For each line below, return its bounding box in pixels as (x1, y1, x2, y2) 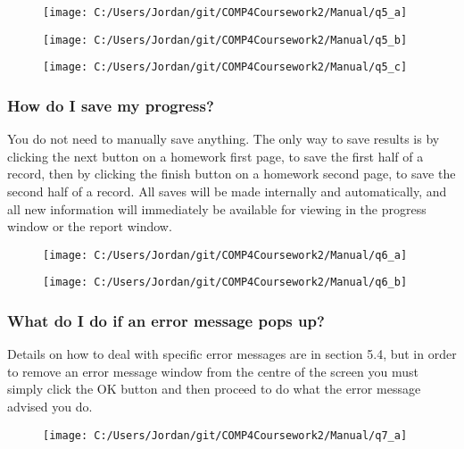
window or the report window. (7, 217, 172, 236)
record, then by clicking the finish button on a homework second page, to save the (7, 164, 456, 183)
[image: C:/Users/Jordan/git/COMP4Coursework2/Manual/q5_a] (43, 6, 408, 19)
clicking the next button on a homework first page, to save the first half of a (7, 146, 424, 165)
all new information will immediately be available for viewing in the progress (7, 199, 427, 218)
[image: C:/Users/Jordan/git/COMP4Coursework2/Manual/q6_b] (43, 276, 408, 289)
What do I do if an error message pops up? (7, 309, 325, 331)
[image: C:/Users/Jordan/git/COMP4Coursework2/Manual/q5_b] (43, 33, 408, 46)
